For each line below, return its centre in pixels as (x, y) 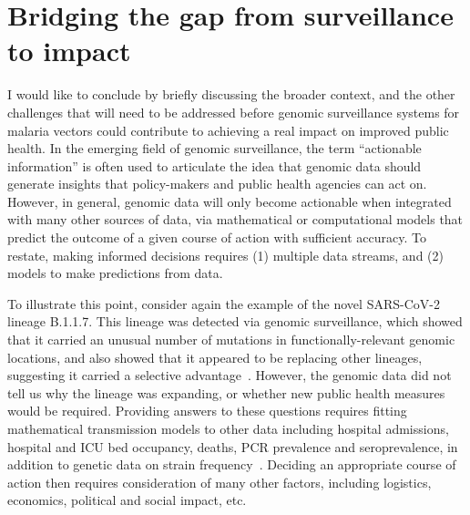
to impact (69, 51)
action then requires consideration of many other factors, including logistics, (220, 482)
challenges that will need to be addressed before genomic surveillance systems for (234, 112)
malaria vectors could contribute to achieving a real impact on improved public (228, 130)
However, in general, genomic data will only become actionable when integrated (230, 201)
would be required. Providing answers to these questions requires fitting (207, 411)
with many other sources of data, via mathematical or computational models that (235, 219)
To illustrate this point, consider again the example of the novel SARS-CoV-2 (224, 303)
